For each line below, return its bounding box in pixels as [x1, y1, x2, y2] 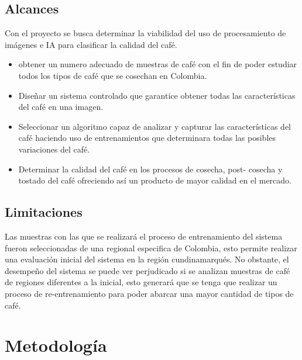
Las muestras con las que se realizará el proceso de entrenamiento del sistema [5, 230, 283, 242]
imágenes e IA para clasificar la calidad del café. [5, 38, 177, 50]
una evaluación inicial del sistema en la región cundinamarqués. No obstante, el [5, 253, 289, 265]
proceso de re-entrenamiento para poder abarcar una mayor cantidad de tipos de [5, 287, 294, 299]
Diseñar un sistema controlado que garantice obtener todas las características [18, 89, 296, 101]
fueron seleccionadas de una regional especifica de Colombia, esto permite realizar [5, 241, 297, 254]
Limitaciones [5, 203, 83, 221]
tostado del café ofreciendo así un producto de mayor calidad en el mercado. [18, 174, 291, 186]
